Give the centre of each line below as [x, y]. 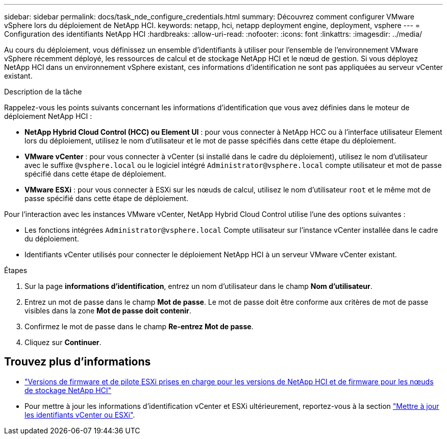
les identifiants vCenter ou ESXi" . [80, 414]
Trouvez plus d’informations [78, 362]
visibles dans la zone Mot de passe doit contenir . [108, 311]
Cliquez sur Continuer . [63, 342]
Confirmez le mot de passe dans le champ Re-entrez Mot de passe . [139, 326]
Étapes [16, 270]
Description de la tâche [43, 92]
